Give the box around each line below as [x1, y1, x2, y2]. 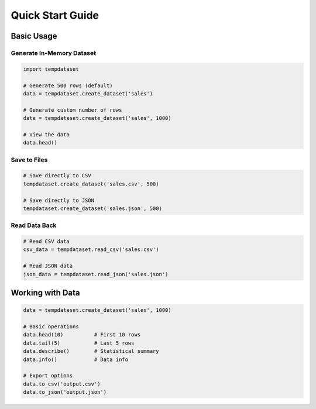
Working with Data [11, 288, 80, 298]
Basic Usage [11, 31, 57, 41]
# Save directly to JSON [23, 197, 95, 204]
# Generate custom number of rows [23, 106, 122, 114]
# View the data [23, 131, 70, 138]
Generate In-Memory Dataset [11, 49, 97, 57]
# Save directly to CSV [23, 173, 92, 179]
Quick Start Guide [11, 9, 99, 22]
